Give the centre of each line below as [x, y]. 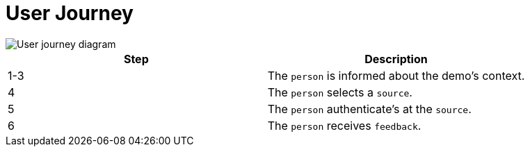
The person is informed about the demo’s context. [396, 75]
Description [396, 59]
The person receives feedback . [344, 125]
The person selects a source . [340, 92]
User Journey [70, 13]
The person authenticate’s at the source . [369, 109]
